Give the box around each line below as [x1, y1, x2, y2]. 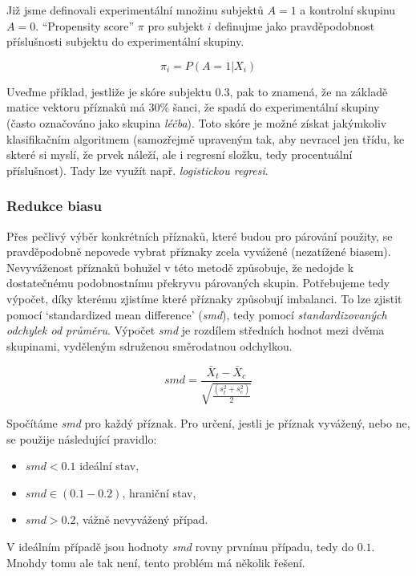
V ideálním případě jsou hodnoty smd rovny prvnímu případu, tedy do [6, 537, 354, 554]
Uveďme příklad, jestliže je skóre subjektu [6, 83, 212, 99]
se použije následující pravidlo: [6, 430, 157, 447]
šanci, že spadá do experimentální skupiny [172, 99, 380, 116]
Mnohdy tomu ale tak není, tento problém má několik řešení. [6, 554, 305, 570]
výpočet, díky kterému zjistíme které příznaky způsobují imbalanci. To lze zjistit [6, 290, 402, 306]
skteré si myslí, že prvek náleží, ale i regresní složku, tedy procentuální [6, 146, 353, 163]
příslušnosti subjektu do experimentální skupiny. [6, 33, 244, 50]
